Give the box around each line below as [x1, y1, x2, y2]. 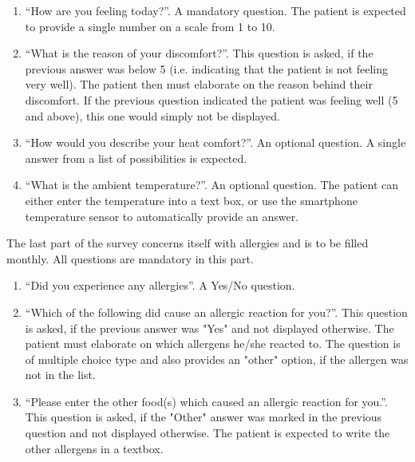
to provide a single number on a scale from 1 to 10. [25, 18, 275, 34]
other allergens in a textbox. [25, 440, 164, 456]
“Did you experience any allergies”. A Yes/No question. [25, 277, 295, 294]
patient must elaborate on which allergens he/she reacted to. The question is [25, 335, 401, 352]
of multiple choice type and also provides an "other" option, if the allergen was [25, 350, 409, 367]
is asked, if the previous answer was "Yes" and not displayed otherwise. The [25, 319, 394, 336]
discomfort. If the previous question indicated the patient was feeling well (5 [25, 91, 398, 108]
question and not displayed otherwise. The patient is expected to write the [25, 424, 390, 441]
